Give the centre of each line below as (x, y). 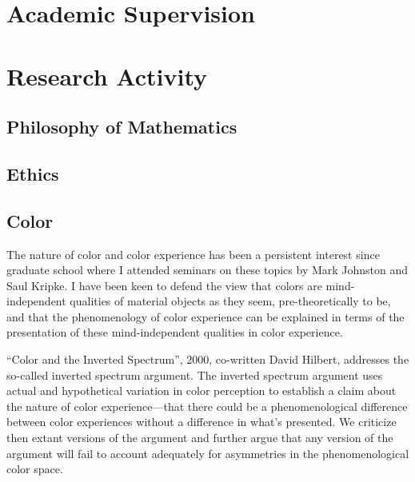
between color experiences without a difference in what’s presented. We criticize (202, 422)
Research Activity (107, 76)
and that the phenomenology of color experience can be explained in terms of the (206, 316)
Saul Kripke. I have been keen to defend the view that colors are (164, 285)
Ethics (33, 173)
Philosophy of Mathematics (122, 127)
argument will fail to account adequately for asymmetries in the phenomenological (208, 453)
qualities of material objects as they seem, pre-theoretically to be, (230, 301)
